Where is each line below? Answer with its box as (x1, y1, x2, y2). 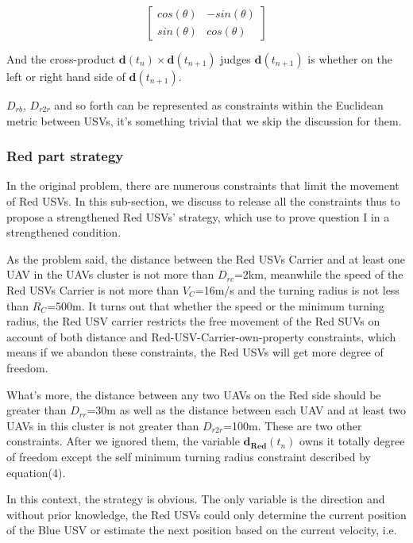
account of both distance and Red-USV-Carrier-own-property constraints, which (6, 328, 396, 345)
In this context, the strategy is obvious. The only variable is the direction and (6, 491, 385, 507)
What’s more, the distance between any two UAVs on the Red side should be (6, 386, 381, 402)
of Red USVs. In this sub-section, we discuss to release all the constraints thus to (6, 193, 400, 209)
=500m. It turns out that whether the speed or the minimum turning (47, 297, 384, 314)
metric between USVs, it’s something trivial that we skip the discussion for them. (6, 112, 402, 129)
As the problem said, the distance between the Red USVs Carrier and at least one (6, 250, 405, 267)
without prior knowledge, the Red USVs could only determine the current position (6, 506, 407, 522)
